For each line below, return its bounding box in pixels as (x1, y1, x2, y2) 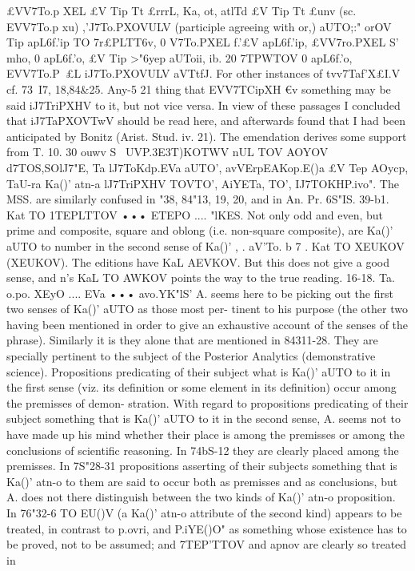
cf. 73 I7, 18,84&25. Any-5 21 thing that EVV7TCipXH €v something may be (6, 80, 391, 97)
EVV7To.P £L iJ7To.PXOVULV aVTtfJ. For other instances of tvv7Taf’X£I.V (6, 65, 401, 82)
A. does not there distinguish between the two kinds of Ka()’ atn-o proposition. (6, 489, 396, 505)
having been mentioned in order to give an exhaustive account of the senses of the (6, 316, 409, 332)
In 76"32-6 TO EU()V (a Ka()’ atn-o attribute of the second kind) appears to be (6, 505, 402, 521)
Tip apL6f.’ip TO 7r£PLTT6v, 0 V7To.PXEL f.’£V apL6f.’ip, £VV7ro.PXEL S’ (6, 34, 399, 50)
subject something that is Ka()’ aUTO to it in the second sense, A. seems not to (6, 410, 401, 427)
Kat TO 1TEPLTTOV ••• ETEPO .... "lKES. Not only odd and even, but (6, 206, 384, 223)
